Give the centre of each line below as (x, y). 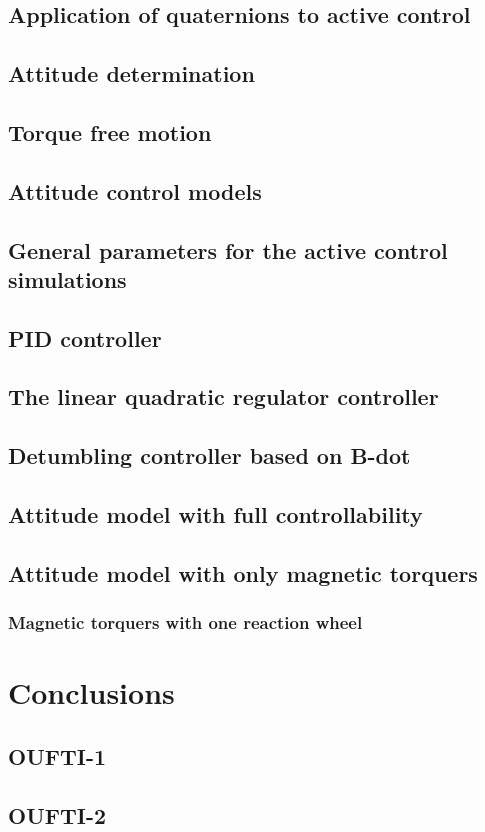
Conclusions (91, 692)
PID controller (85, 337)
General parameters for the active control (228, 249)
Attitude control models (135, 190)
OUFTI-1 (57, 755)
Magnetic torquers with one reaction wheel (185, 622)
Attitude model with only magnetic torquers (243, 572)
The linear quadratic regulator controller (223, 396)
